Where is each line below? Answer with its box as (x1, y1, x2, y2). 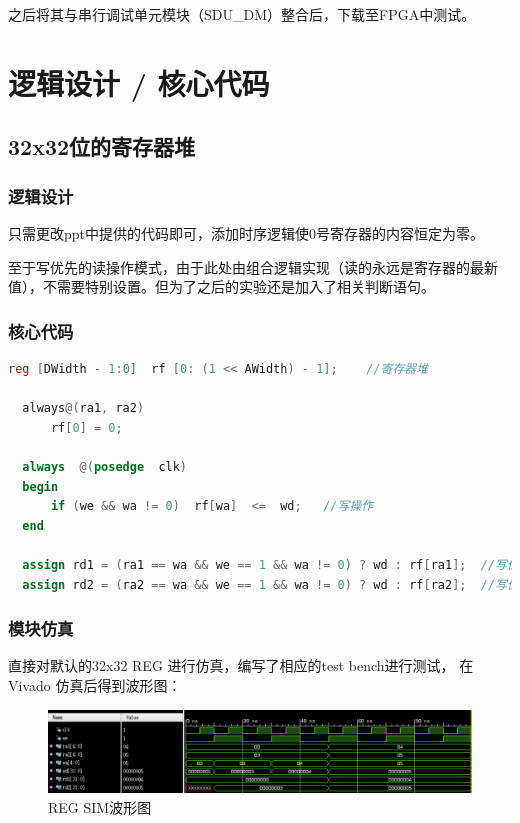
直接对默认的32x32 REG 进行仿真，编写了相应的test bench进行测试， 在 (8, 655, 474, 676)
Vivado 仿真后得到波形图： (8, 674, 182, 695)
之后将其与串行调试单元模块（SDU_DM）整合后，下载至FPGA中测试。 (8, 4, 476, 24)
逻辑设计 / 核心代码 (8, 62, 270, 103)
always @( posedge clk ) (22, 459, 188, 474)
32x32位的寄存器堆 (8, 131, 196, 162)
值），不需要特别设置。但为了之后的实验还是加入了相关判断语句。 (8, 276, 435, 297)
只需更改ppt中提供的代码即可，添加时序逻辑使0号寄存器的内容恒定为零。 (8, 222, 485, 243)
